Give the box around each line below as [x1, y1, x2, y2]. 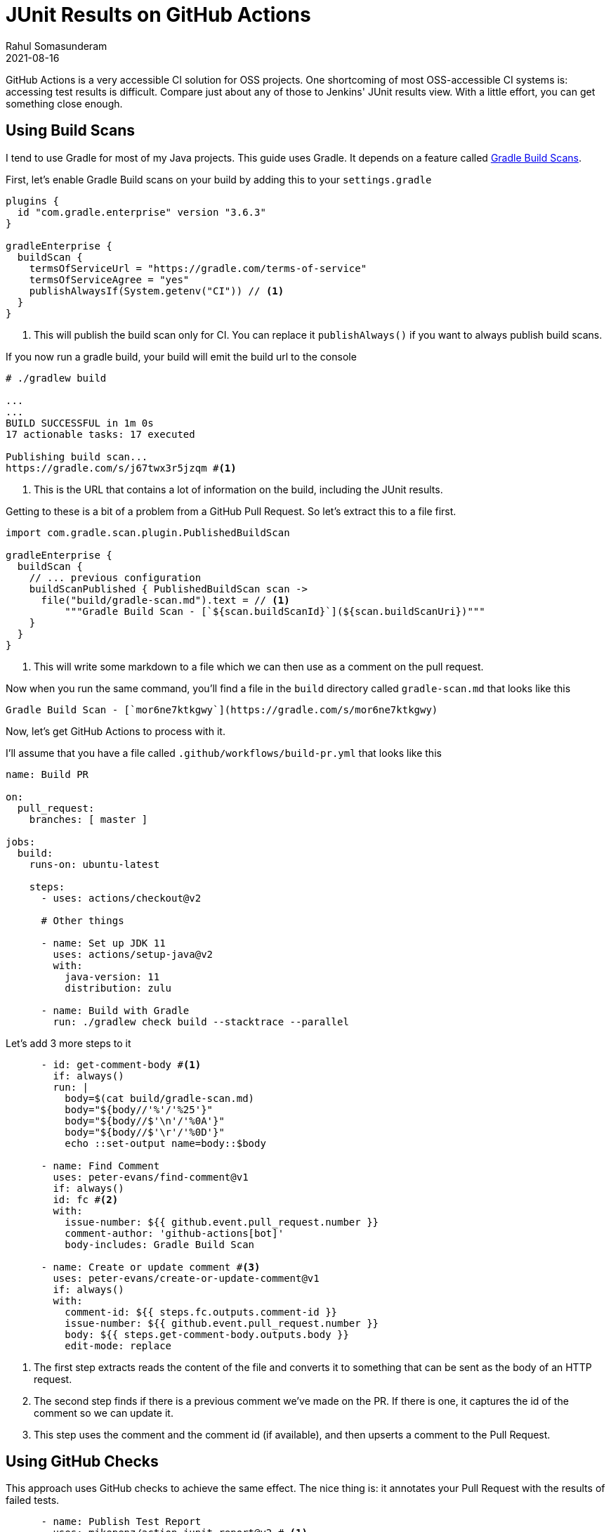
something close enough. [6, 97, 123, 110]
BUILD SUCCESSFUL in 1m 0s [6, 417, 154, 429]
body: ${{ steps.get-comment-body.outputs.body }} [65, 1328, 349, 1340]
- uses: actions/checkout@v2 [41, 892, 202, 904]
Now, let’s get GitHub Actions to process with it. [6, 725, 225, 737]
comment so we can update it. [34, 1406, 173, 1419]
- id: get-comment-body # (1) [41, 1058, 202, 1070]
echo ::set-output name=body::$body [65, 1137, 266, 1149]
